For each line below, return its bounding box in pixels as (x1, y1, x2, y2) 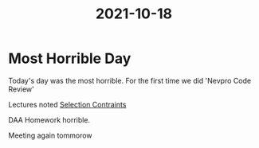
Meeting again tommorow (8, 130, 93, 140)
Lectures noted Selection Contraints (8, 99, 127, 109)
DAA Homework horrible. (8, 115, 90, 124)
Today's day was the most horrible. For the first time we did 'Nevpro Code (8, 76, 252, 85)
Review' (8, 84, 34, 94)
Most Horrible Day (8, 49, 131, 68)
